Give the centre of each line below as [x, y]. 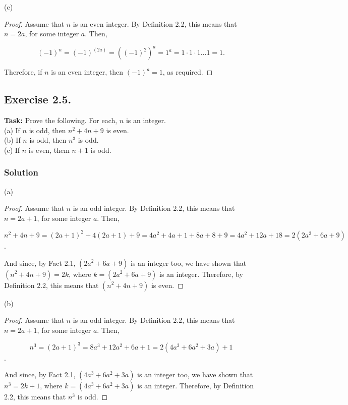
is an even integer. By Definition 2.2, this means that [155, 23]
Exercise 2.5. [38, 99]
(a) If [12, 130]
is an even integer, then [87, 72]
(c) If [12, 150]
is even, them [49, 150]
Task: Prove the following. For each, [61, 120]
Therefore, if [23, 72]
